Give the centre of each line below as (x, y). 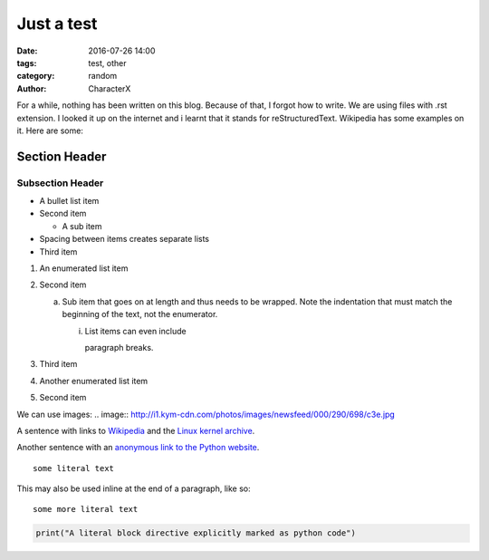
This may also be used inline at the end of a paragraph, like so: (134, 488)
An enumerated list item (84, 268)
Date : (27, 51)
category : (36, 76)
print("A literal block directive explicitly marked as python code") (196, 533)
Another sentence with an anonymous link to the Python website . (138, 448)
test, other (107, 63)
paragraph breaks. (119, 347)
